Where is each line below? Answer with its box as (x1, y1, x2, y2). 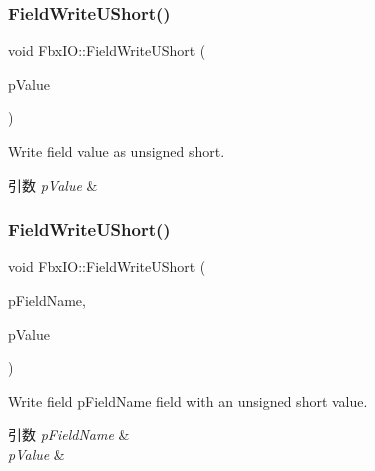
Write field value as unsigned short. (8, 141, 225, 161)
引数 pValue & (8, 174, 98, 195)
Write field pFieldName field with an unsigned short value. (8, 390, 368, 411)
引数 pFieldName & (8, 424, 130, 445)
